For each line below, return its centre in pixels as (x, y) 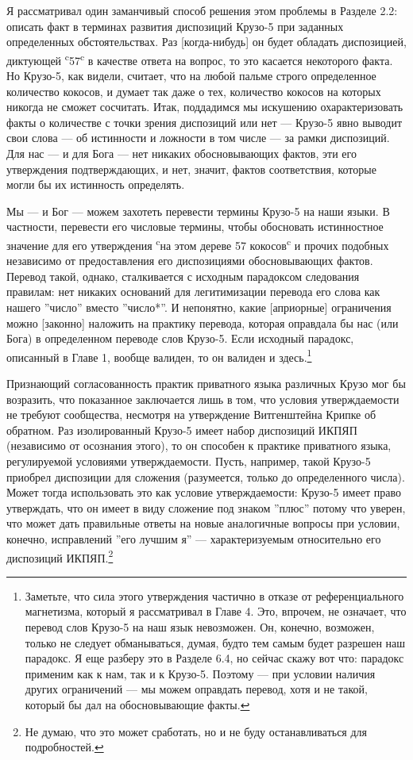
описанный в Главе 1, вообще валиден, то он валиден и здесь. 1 (159, 355)
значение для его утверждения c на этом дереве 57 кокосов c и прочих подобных (198, 244)
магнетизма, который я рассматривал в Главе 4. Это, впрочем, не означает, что (216, 611)
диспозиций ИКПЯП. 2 (60, 556)
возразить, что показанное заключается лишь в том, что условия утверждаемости (203, 399)
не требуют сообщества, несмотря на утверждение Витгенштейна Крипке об (191, 415)
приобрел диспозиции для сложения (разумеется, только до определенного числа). (206, 476)
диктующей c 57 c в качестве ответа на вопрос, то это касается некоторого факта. (200, 59)
